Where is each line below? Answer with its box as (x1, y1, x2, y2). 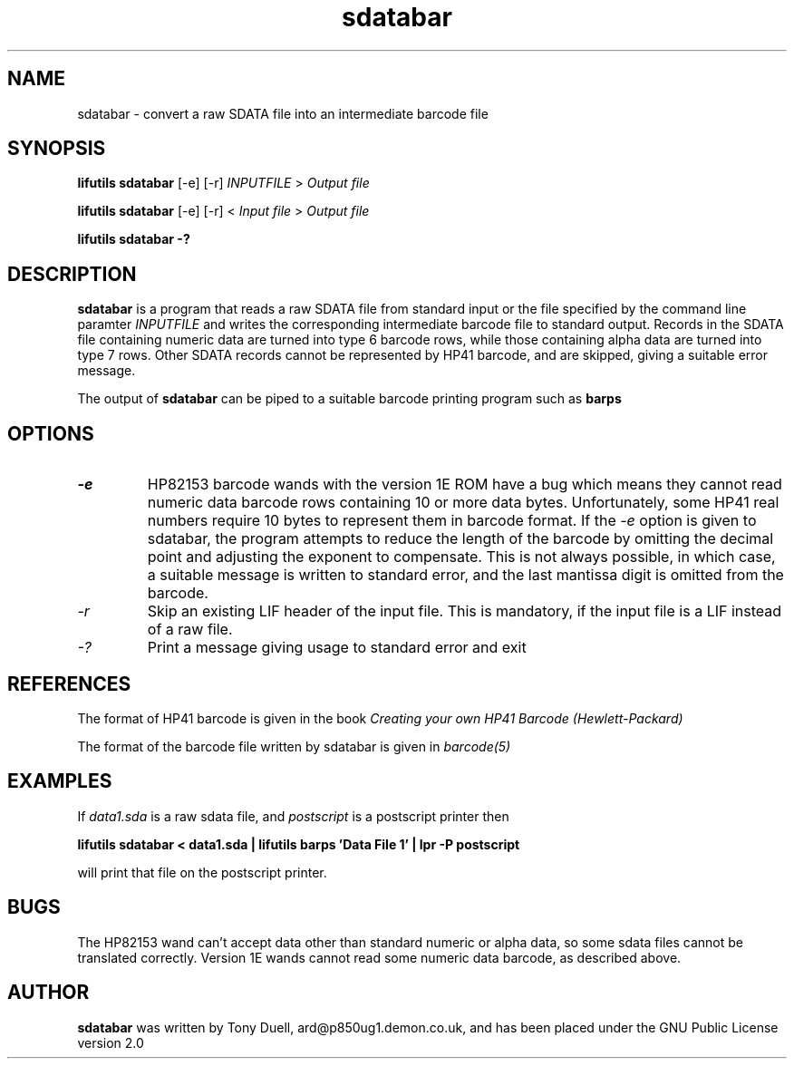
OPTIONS (7, 422, 94, 445)
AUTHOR (7, 981, 90, 1004)
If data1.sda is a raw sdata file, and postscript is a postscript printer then (77, 808, 509, 824)
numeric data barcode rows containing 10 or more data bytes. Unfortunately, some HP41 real (147, 493, 779, 512)
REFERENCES (7, 672, 131, 695)
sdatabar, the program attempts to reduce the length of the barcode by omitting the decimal (147, 529, 774, 548)
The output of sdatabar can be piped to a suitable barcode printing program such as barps (77, 391, 622, 407)
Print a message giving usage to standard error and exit (147, 638, 527, 657)
